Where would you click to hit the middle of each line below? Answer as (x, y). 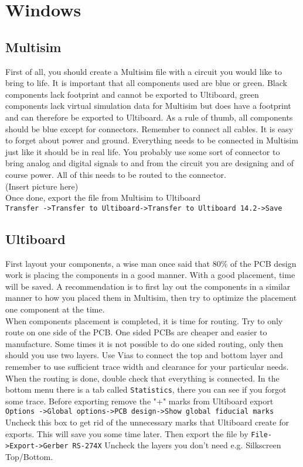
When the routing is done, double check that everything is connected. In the (142, 378)
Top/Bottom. (29, 456)
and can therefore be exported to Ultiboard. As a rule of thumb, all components (149, 117)
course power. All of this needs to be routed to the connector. (116, 174)
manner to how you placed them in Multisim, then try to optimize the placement (151, 298)
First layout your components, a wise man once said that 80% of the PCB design (151, 263)
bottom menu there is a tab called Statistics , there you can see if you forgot (146, 389)
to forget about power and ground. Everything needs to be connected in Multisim (152, 140)
